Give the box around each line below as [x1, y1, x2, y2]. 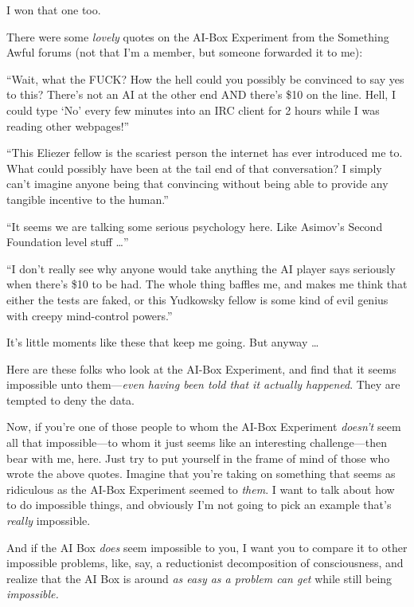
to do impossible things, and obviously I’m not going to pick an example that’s [6, 496, 392, 513]
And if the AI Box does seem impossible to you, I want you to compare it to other [6, 538, 408, 555]
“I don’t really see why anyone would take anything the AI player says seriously [6, 260, 396, 276]
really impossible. [6, 512, 91, 529]
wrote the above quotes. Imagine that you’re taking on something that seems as [6, 465, 396, 482]
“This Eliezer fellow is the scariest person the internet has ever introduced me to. [6, 144, 403, 161]
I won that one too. [6, 2, 101, 18]
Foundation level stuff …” [6, 233, 129, 250]
